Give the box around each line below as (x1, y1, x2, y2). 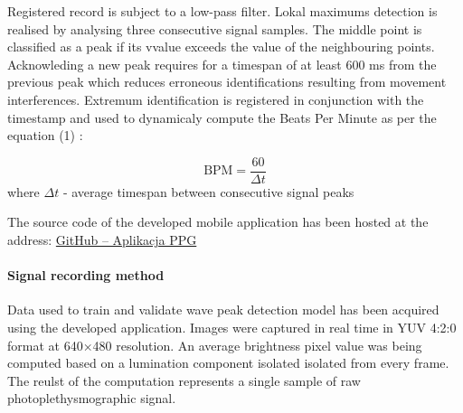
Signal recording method (7, 266, 165, 285)
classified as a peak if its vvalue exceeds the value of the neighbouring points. (7, 37, 435, 56)
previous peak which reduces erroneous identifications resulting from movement (7, 72, 447, 91)
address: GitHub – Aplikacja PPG (7, 230, 197, 249)
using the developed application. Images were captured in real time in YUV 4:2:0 (7, 317, 457, 336)
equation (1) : (7, 126, 83, 145)
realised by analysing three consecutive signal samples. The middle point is (7, 19, 422, 38)
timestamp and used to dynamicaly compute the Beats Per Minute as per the (7, 108, 437, 127)
